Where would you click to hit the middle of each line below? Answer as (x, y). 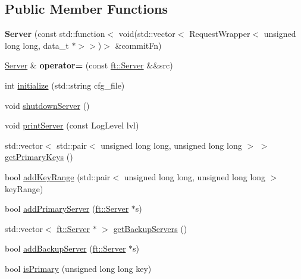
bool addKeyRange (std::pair (58, 176)
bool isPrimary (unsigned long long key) (78, 268)
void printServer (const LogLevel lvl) (72, 125)
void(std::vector (147, 34)
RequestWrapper (220, 34)
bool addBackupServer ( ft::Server (65, 248)
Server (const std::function (55, 34)
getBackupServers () (150, 228)
